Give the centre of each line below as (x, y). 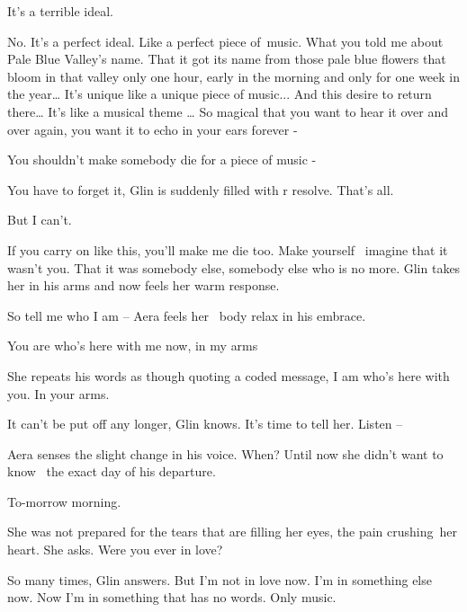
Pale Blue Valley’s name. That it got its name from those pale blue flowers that (227, 59)
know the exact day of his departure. (112, 471)
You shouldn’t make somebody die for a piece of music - (162, 160)
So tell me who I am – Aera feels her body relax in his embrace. (187, 315)
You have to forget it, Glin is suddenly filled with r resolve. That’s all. (201, 189)
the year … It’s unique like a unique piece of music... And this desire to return (220, 94)
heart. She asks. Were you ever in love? (115, 550)
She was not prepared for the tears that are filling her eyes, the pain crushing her (232, 532)
